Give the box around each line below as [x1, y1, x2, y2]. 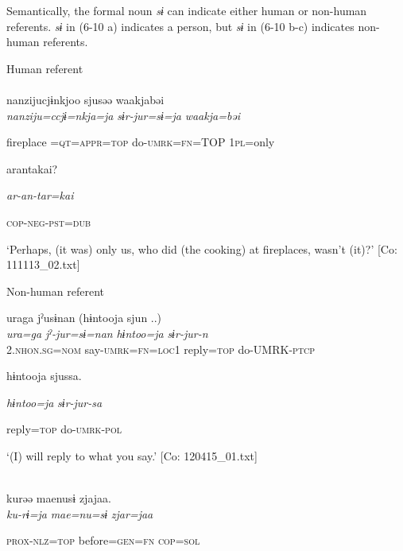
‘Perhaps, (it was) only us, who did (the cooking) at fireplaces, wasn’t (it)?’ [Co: [6, 240, 397, 257]
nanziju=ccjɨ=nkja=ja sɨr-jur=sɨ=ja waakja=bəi [6, 107, 241, 123]
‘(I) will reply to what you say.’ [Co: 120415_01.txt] [6, 447, 258, 464]
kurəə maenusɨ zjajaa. [6, 490, 111, 506]
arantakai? [6, 160, 58, 177]
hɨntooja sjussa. [6, 367, 82, 384]
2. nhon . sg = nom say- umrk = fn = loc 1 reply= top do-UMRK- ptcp [6, 340, 316, 357]
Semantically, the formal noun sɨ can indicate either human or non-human [6, 2, 367, 18]
